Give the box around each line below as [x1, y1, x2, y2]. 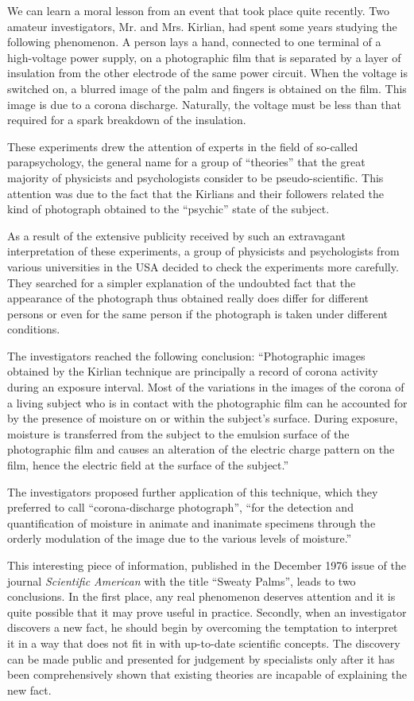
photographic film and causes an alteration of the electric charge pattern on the [7, 441, 395, 458]
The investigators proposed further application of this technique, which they [7, 483, 378, 500]
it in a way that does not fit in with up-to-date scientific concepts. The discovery [7, 634, 400, 651]
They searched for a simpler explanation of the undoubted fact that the [7, 274, 356, 290]
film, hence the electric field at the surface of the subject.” [7, 457, 289, 473]
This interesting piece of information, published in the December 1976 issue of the [7, 557, 406, 573]
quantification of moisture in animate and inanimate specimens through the [7, 514, 376, 531]
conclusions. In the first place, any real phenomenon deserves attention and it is [7, 588, 396, 605]
